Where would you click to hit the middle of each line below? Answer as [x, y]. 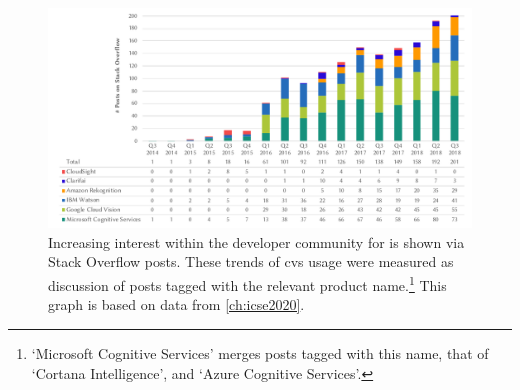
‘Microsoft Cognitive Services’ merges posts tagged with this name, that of [260, 352]
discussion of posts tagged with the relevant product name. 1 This [247, 283]
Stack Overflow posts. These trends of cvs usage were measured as [251, 261]
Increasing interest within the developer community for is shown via [256, 241]
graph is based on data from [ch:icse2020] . [176, 304]
